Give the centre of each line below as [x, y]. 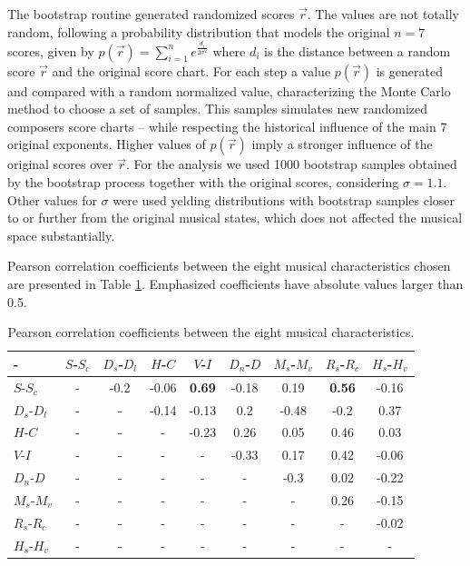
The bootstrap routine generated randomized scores [151, 14]
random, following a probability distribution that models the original [199, 31]
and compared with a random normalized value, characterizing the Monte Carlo [229, 90]
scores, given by [51, 50]
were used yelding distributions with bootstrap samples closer [284, 199]
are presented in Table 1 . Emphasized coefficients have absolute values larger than [235, 284]
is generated [409, 70]
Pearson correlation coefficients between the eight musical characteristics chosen [229, 266]
